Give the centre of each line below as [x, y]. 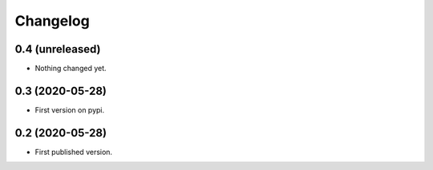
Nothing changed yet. [71, 69]
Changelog [52, 21]
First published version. [73, 152]
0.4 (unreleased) [58, 49]
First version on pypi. [70, 110]
